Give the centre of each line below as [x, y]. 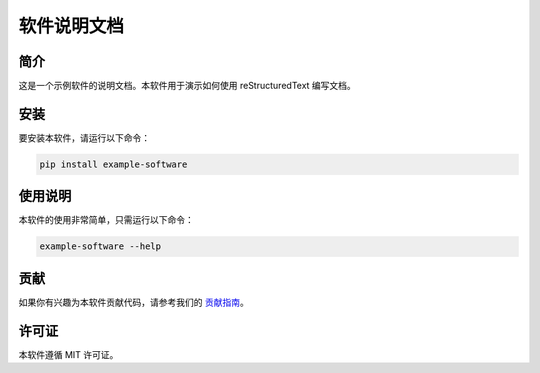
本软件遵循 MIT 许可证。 [68, 354]
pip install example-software [113, 164]
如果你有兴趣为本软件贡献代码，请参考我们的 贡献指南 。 [133, 302]
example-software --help [100, 246]
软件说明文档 [71, 26]
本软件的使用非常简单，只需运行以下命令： [106, 220]
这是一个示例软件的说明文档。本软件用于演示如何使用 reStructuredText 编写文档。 [187, 86]
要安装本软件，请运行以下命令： [84, 137]
